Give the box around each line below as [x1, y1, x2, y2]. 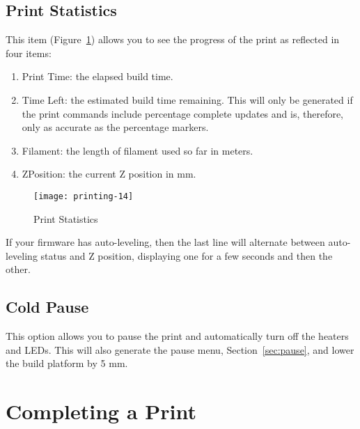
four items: [6, 45, 52, 60]
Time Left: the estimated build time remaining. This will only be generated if [22, 92, 353, 107]
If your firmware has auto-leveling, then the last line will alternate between [6, 235, 325, 249]
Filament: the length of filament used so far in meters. [22, 143, 253, 157]
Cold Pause [6, 296, 89, 318]
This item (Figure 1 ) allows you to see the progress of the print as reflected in [6, 32, 340, 47]
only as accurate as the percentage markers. [22, 120, 209, 134]
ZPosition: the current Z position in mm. [22, 166, 196, 181]
